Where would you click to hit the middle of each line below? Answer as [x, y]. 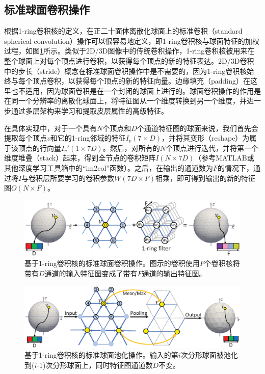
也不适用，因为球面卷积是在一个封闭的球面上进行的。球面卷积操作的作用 [132, 90]
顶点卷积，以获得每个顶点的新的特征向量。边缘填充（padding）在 [141, 81]
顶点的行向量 [39, 148]
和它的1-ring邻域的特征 [88, 138]
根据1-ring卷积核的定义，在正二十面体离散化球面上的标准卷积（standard [123, 31]
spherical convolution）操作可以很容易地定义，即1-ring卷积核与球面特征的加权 [132, 41]
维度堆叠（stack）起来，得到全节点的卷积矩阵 [80, 158]
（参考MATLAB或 [224, 158]
